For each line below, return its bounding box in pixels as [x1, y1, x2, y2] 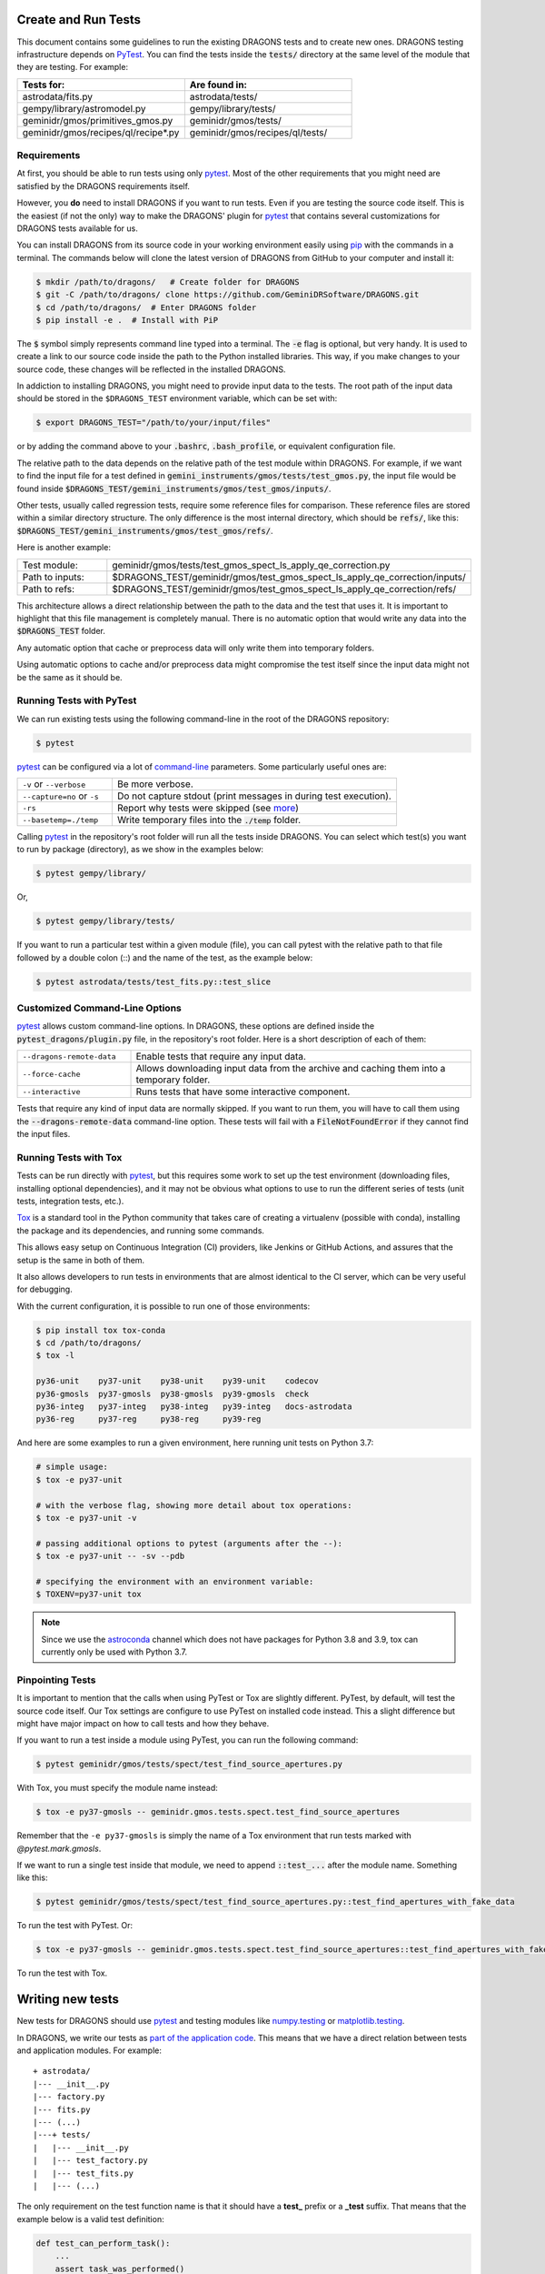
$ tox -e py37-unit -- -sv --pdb [35, 1551, 185, 1562]
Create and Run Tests [16, 12, 141, 27]
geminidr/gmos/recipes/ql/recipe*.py [22, 126, 180, 138]
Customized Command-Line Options [16, 1001, 182, 1014]
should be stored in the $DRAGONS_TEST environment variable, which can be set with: [16, 393, 338, 404]
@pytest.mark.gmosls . [16, 1843, 102, 1854]
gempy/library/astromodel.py [22, 102, 146, 115]
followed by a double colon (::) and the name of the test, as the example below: [16, 951, 313, 963]
